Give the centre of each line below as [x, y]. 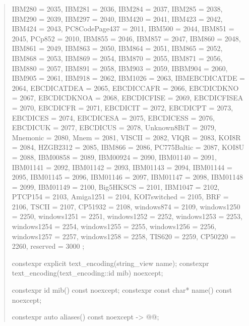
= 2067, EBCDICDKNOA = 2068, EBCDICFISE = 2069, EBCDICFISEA [128, 98]
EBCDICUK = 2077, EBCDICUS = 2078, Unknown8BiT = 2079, [114, 127]
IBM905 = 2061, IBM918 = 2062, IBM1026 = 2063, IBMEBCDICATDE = [128, 78]
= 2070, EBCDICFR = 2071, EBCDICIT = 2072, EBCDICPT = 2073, [122, 107]
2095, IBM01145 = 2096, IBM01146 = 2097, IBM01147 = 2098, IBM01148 [127, 177]
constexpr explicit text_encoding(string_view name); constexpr [110, 263]
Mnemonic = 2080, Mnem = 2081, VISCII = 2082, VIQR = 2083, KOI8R [126, 137]
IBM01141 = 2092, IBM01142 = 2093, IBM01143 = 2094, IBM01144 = [122, 167]
